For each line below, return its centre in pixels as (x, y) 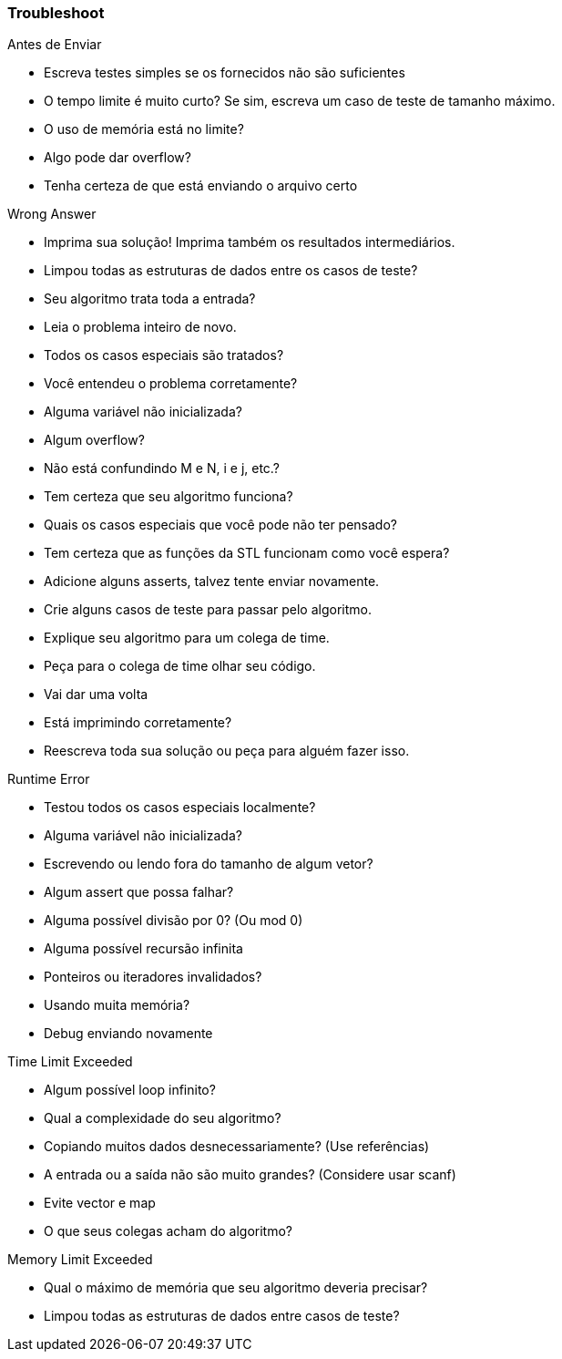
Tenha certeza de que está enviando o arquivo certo (201, 186)
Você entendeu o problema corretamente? (171, 384)
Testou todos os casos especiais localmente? (180, 808)
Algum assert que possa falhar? (139, 892)
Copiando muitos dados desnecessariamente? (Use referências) (237, 1147)
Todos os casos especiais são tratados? (164, 355)
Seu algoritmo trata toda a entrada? (150, 299)
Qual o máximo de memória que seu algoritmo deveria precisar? (236, 1288)
